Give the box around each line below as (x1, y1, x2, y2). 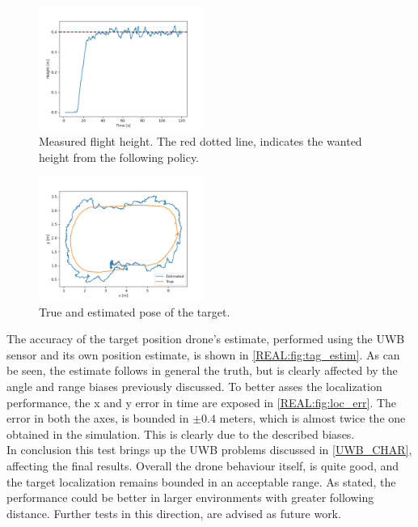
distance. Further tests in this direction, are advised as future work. (6, 504, 341, 521)
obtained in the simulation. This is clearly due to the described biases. (6, 425, 355, 442)
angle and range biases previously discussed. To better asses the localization (6, 378, 382, 394)
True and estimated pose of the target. (39, 303, 230, 320)
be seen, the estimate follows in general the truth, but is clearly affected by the (6, 362, 398, 379)
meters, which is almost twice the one (219, 410, 406, 427)
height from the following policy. (39, 148, 200, 165)
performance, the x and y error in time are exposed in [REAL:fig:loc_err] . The (6, 393, 397, 410)
